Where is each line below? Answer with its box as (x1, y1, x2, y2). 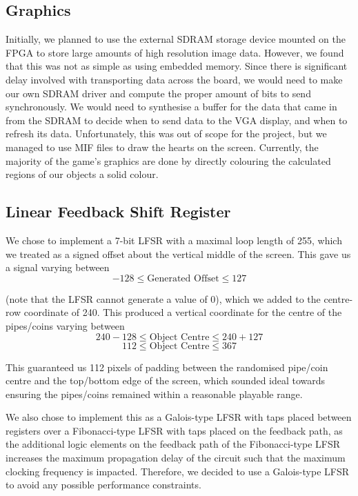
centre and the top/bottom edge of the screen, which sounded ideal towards (6, 373, 326, 388)
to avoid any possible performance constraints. (6, 477, 201, 492)
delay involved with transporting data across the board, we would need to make (6, 72, 343, 86)
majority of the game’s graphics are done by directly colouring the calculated (6, 153, 331, 168)
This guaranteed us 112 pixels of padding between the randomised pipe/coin (6, 359, 328, 374)
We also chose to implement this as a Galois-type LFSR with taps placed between (6, 410, 352, 424)
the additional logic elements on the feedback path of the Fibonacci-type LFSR (6, 437, 341, 451)
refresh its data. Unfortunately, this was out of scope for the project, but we (6, 126, 327, 141)
